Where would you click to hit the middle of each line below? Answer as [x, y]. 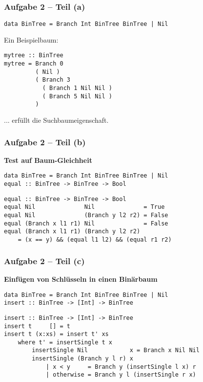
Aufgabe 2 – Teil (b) [45, 142]
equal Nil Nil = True [84, 207]
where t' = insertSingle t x [65, 342]
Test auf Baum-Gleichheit [48, 160]
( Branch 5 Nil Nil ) [77, 96]
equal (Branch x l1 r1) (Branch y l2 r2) [72, 232]
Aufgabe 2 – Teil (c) [44, 260]
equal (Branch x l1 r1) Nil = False [86, 223]
